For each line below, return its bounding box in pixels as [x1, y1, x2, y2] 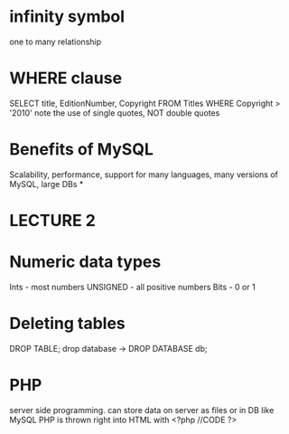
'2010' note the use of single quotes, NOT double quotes [9, 107, 220, 118]
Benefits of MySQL [9, 139, 154, 160]
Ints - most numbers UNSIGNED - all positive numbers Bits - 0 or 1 [9, 281, 256, 292]
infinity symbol [9, 6, 125, 27]
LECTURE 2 [9, 211, 97, 231]
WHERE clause [9, 68, 123, 89]
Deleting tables [9, 314, 126, 334]
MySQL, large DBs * [9, 178, 84, 189]
